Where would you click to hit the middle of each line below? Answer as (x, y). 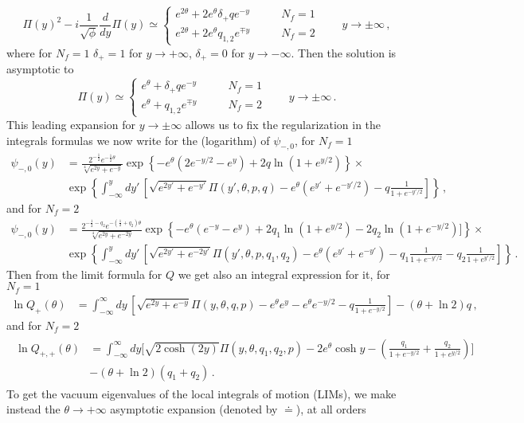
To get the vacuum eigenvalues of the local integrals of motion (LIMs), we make (201, 393)
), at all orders (331, 409)
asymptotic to (40, 69)
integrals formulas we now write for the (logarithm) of (138, 140)
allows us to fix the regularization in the (283, 124)
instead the (33, 409)
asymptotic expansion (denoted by (194, 409)
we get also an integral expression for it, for (284, 274)
